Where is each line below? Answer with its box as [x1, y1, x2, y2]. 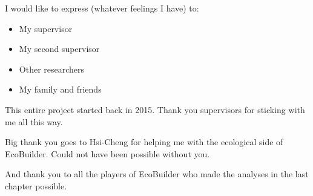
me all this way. [5, 115, 63, 128]
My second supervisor [19, 42, 100, 55]
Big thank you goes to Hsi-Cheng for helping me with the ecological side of [5, 136, 283, 148]
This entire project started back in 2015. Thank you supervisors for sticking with [5, 103, 305, 116]
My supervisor [19, 22, 73, 34]
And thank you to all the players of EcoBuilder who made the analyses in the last [5, 168, 309, 180]
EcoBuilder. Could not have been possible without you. [5, 147, 210, 160]
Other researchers [19, 62, 85, 75]
